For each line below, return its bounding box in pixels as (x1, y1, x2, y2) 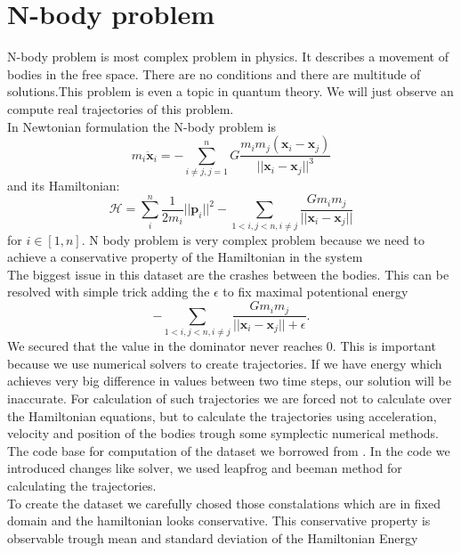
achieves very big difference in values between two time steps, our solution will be (7, 371, 451, 390)
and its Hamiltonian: (7, 175, 120, 194)
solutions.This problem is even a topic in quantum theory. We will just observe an (7, 82, 454, 101)
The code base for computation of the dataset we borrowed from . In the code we (7, 441, 450, 459)
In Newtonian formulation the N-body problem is (7, 117, 276, 135)
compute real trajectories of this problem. (7, 99, 234, 118)
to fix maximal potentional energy (222, 282, 408, 301)
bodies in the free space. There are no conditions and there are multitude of (7, 64, 421, 83)
